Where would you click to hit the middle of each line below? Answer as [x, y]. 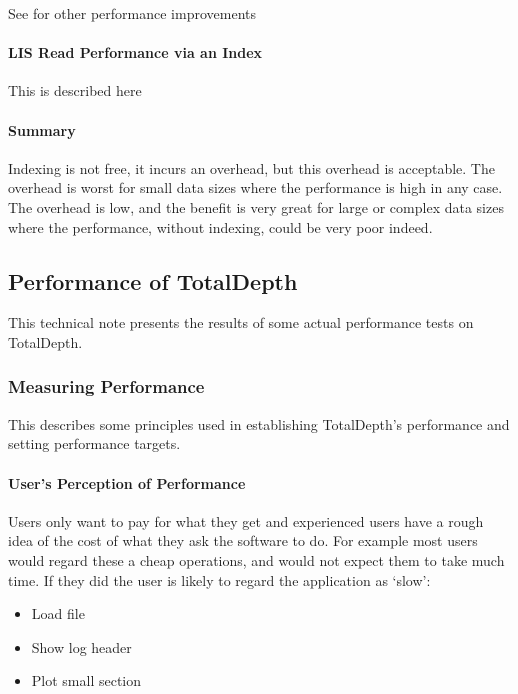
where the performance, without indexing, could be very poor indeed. [220, 226]
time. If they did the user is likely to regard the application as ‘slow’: [219, 579]
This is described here [75, 90]
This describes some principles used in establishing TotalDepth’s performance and [259, 423]
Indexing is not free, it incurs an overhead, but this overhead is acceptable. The [251, 167]
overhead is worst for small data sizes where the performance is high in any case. [255, 187]
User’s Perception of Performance [127, 482]
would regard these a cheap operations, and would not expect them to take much [256, 559]
